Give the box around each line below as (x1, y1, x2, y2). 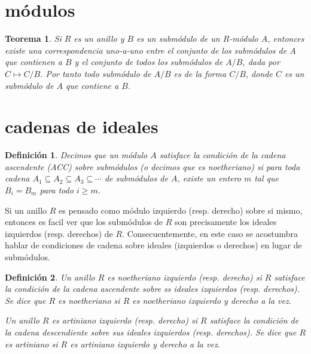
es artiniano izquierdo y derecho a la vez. (70, 337, 220, 350)
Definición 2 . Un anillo (5, 270, 95, 283)
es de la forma (173, 67, 227, 79)
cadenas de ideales (5, 114, 158, 138)
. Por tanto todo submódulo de (40, 67, 151, 79)
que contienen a (5, 56, 62, 68)
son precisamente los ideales (175, 216, 277, 228)
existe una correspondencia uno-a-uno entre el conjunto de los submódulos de (5, 44, 287, 56)
